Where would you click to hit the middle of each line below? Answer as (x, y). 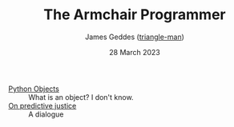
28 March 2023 (135, 52)
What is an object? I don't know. (81, 97)
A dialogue (46, 114)
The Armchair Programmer (135, 15)
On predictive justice (42, 105)
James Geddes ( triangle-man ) (135, 37)
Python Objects (34, 89)
